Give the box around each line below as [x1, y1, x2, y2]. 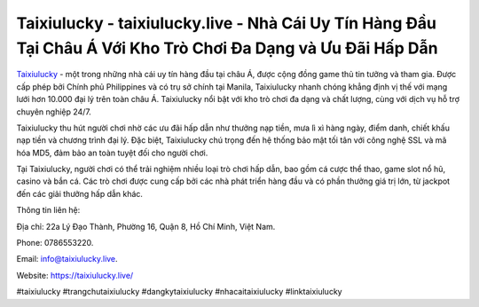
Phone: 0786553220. [16, 238, 94, 248]
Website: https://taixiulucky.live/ [16, 270, 134, 280]
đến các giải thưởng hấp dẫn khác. [16, 188, 144, 199]
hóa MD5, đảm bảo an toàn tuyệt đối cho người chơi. [16, 147, 208, 158]
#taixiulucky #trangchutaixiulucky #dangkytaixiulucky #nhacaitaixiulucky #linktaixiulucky [16, 287, 342, 297]
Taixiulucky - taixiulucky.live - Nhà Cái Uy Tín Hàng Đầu [16, 13, 437, 33]
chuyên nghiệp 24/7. [16, 106, 92, 117]
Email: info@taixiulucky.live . [16, 254, 119, 264]
